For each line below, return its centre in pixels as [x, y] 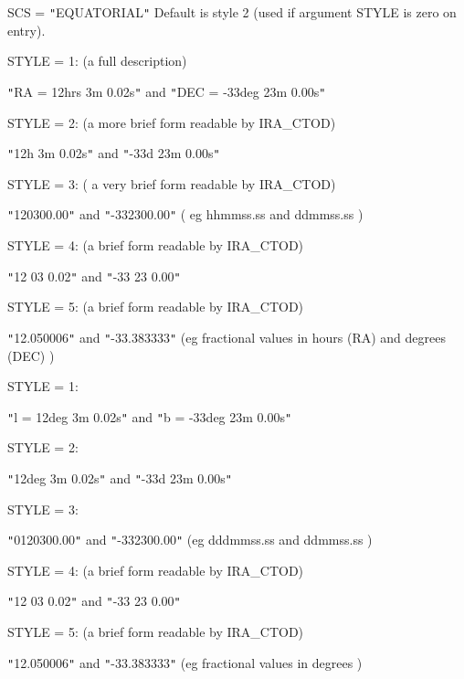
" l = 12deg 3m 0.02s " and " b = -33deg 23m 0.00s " [150, 416]
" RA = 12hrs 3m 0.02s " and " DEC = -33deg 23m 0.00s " [167, 91]
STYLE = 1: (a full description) [97, 61]
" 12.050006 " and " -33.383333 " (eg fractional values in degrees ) [185, 662]
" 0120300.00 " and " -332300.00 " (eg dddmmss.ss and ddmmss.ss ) [190, 540]
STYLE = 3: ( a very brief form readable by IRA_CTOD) [172, 183]
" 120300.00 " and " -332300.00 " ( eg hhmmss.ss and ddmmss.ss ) [185, 214]
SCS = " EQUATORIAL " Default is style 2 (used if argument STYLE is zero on [232, 12]
